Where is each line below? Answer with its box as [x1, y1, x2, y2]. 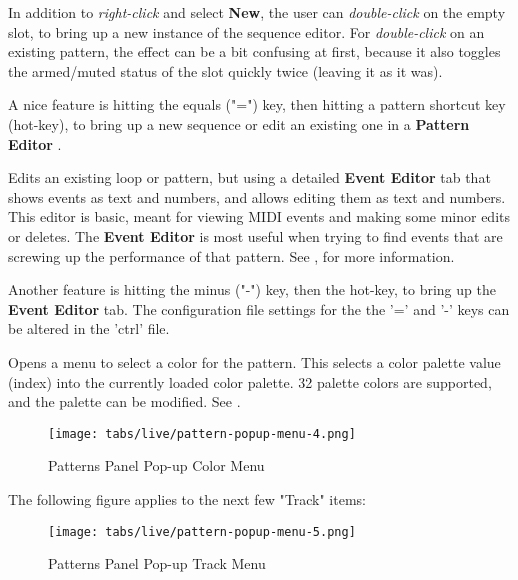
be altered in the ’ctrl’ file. [8, 318, 170, 339]
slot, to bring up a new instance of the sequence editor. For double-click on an [8, 21, 485, 42]
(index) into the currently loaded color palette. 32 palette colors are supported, [8, 371, 492, 392]
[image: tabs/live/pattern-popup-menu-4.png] [48, 426, 356, 441]
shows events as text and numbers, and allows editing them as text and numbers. [8, 186, 506, 207]
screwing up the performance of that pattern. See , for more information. [8, 245, 455, 266]
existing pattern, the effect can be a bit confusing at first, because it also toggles [8, 41, 501, 62]
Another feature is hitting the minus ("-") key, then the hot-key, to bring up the [8, 279, 496, 300]
